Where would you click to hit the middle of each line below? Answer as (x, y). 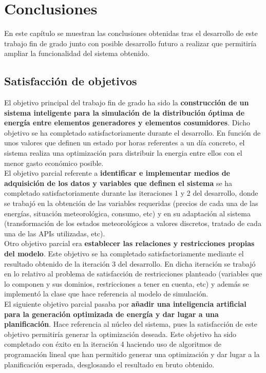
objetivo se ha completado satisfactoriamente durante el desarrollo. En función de (132, 132)
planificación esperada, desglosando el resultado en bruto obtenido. (109, 364)
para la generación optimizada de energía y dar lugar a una (111, 314)
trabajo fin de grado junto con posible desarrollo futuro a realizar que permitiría (130, 43)
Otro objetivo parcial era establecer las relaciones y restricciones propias (129, 243)
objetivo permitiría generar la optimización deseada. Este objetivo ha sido (120, 334)
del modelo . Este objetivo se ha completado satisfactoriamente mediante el (124, 254)
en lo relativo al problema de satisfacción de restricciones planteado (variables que (133, 274)
